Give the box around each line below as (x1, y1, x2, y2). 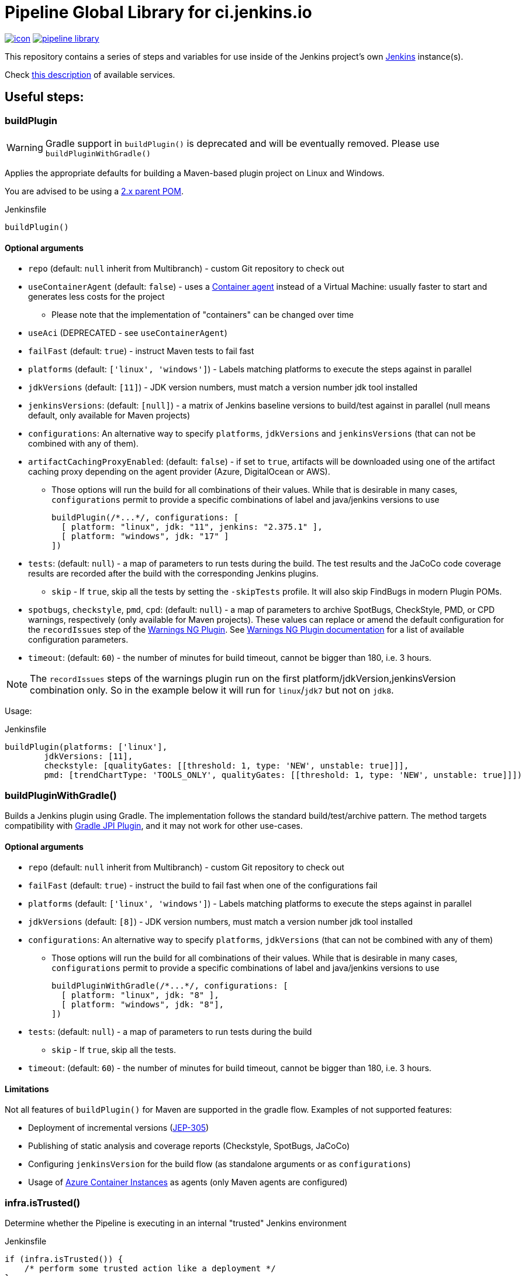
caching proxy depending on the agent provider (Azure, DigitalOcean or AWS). (28, 467, 330, 477)
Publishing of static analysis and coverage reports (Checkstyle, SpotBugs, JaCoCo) (28, 1141, 350, 1151)
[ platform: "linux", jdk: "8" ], (61, 990, 219, 1000)
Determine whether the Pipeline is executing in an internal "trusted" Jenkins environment (5, 1218, 347, 1229)
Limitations (5, 1083, 49, 1094)
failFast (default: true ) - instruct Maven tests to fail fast (28, 346, 254, 356)
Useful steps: (5, 90, 84, 105)
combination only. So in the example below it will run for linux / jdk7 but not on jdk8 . (30, 684, 394, 697)
